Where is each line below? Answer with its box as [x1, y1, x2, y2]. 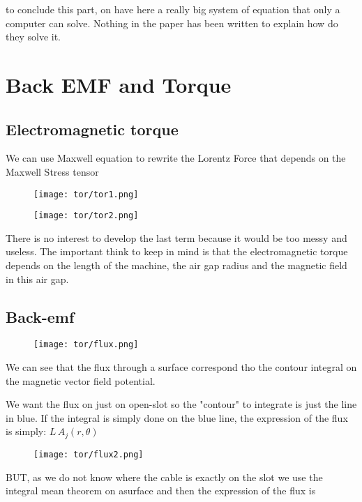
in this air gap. [6, 271, 69, 286]
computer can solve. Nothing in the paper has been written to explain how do [6, 15, 338, 30]
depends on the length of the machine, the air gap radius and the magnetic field [6, 258, 347, 273]
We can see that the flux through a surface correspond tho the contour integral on [6, 360, 357, 374]
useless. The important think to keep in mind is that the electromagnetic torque [6, 244, 348, 259]
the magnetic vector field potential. [6, 373, 156, 388]
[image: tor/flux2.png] [33, 449, 144, 459]
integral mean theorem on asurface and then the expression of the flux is [6, 483, 316, 498]
